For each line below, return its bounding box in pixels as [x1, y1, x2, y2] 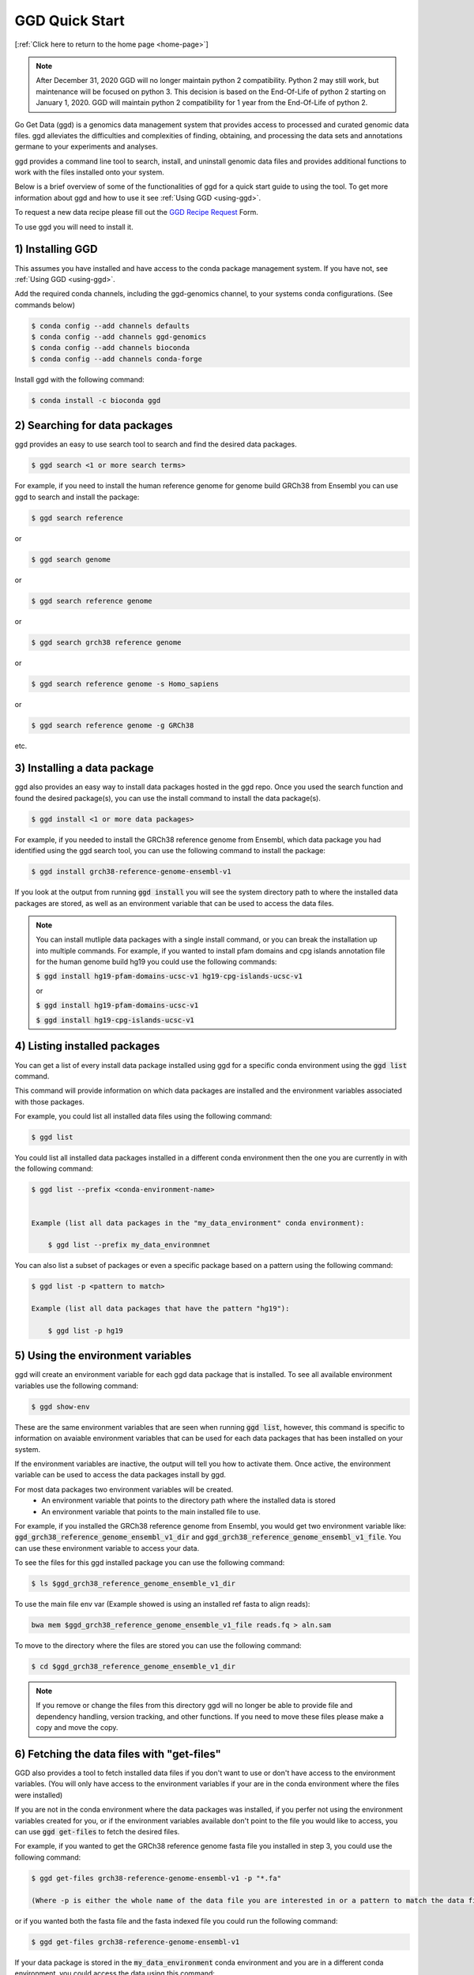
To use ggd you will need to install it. [14, 222, 134, 231]
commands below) [14, 300, 75, 310]
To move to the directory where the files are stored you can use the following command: [14, 1641, 302, 1650]
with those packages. [14, 1097, 85, 1106]
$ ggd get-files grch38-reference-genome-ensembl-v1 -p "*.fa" [31, 1873, 282, 1883]
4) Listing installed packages [14, 1040, 160, 1053]
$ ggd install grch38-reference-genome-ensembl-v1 [31, 867, 232, 876]
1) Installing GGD [14, 243, 98, 256]
